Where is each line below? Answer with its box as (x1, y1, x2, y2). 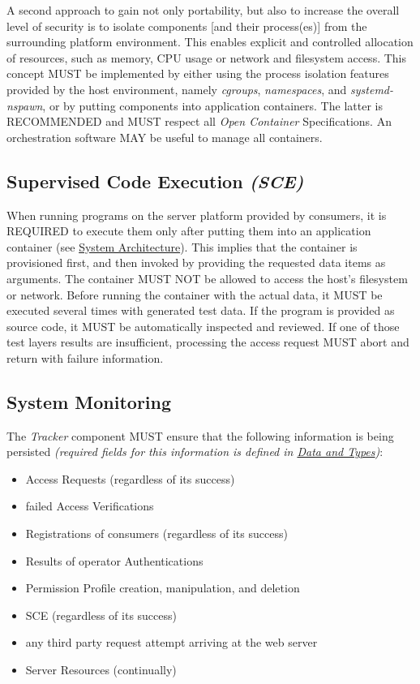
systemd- (350, 80, 394, 97)
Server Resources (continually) (25, 661, 177, 678)
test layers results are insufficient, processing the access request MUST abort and (6, 333, 409, 351)
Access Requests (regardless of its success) (25, 470, 235, 487)
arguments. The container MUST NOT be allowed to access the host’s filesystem (6, 269, 408, 286)
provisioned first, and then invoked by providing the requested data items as (6, 254, 386, 271)
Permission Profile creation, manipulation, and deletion (25, 579, 300, 596)
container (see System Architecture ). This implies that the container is (6, 238, 358, 255)
